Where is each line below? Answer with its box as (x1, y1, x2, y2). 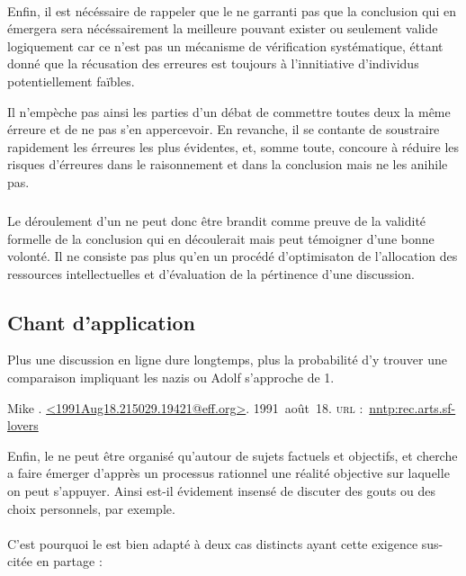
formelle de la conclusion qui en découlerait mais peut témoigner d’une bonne (7, 229, 435, 247)
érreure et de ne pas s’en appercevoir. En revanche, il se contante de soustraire (7, 120, 440, 139)
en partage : (36, 552, 103, 571)
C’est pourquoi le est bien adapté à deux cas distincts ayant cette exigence (7, 534, 418, 553)
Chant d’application (7, 308, 195, 336)
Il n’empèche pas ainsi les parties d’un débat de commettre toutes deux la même (7, 102, 451, 121)
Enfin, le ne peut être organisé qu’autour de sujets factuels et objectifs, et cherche (7, 445, 458, 464)
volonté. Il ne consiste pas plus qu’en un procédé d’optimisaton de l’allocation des (7, 247, 458, 265)
